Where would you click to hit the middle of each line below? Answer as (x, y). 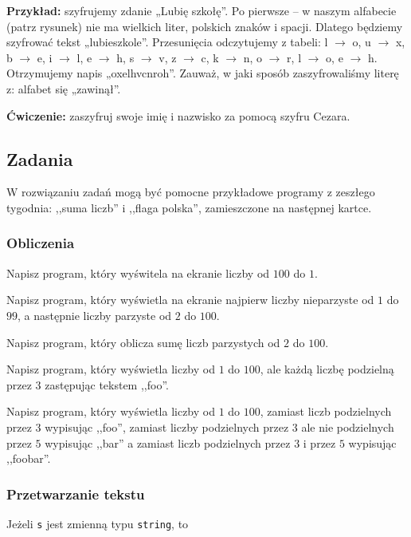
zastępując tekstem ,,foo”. (107, 384)
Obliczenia (41, 243)
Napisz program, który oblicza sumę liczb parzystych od (143, 342)
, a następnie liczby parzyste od (95, 315)
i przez (319, 442)
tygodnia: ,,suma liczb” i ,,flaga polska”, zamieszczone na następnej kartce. (189, 207)
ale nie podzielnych (348, 426)
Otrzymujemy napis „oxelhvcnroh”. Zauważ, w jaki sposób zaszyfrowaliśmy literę (203, 73)
